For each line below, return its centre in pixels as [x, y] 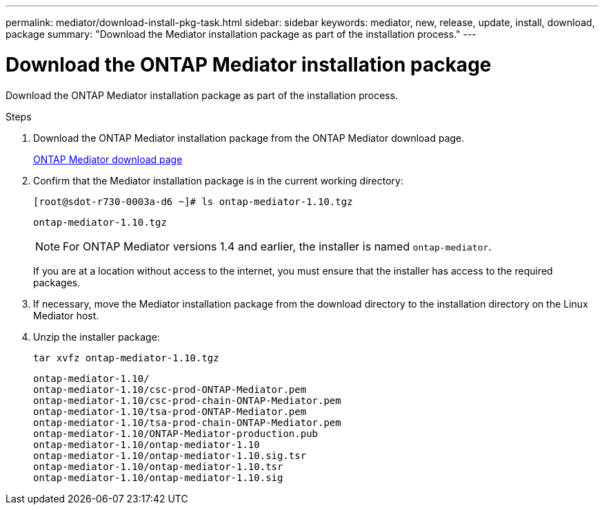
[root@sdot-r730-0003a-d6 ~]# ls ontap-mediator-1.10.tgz [193, 201]
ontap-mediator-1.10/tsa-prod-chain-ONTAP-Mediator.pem [187, 422]
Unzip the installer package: [97, 337]
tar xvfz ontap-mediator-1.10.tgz [126, 358]
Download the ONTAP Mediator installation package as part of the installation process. [202, 95]
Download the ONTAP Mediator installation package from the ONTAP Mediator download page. [249, 138]
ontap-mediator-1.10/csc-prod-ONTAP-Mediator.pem [170, 389]
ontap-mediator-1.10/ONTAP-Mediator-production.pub [176, 433]
